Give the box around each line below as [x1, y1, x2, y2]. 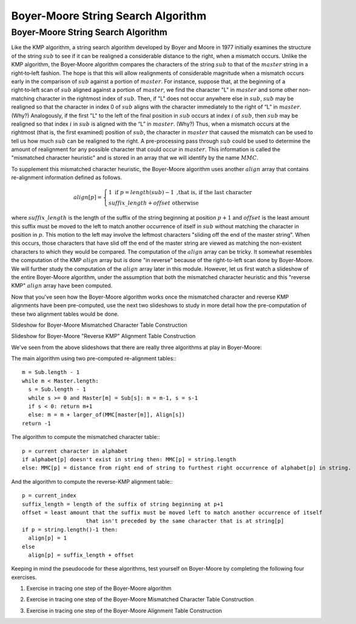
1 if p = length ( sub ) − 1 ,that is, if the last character [108, 189, 252, 196]
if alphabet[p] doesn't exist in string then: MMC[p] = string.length [22, 456, 237, 463]
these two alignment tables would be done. [11, 310, 119, 317]
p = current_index [22, 492, 77, 499]
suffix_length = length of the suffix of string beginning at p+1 [22, 501, 224, 507]
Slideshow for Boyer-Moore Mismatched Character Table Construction [11, 321, 188, 328]
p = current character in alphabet [22, 447, 128, 455]
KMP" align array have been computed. [11, 282, 113, 290]
